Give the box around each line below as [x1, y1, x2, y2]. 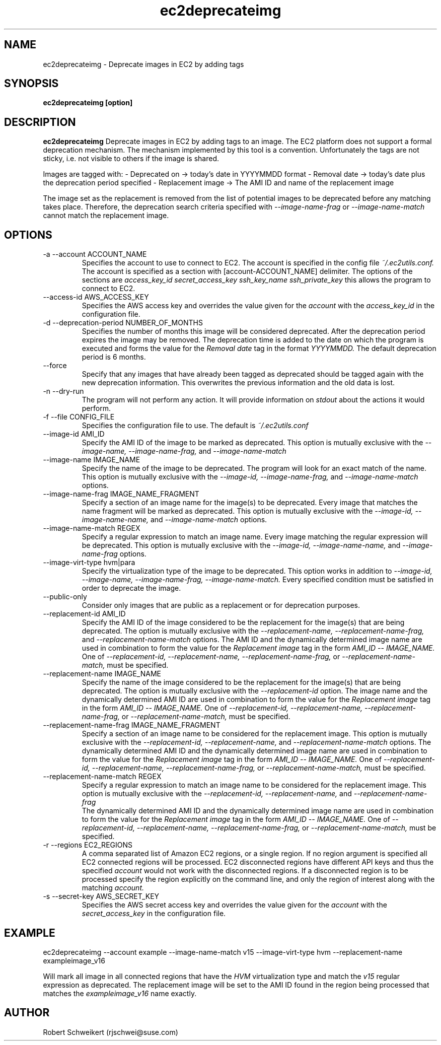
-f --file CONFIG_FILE [43, 412, 115, 422]
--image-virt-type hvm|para [43, 558, 135, 567]
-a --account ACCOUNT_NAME [43, 250, 147, 259]
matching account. [82, 883, 144, 892]
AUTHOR [4, 1006, 50, 1019]
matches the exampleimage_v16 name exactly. [43, 989, 197, 998]
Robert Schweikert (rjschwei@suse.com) [43, 1027, 178, 1036]
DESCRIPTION [4, 115, 76, 128]
